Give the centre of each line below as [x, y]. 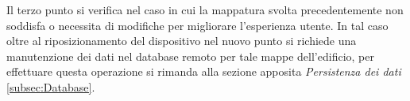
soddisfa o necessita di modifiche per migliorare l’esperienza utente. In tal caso [197, 25]
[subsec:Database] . [51, 86]
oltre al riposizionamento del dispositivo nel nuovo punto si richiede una [182, 41]
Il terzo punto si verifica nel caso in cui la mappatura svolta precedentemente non [205, 9]
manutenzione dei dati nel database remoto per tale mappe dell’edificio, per [190, 56]
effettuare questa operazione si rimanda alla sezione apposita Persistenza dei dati [204, 71]
